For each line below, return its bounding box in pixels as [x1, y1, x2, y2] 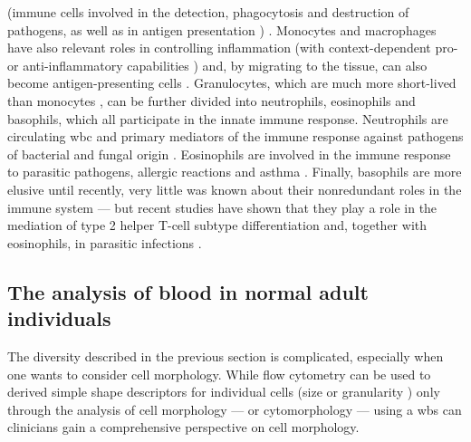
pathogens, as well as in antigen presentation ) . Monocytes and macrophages [7, 20, 437, 39]
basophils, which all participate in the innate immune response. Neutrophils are [7, 109, 448, 128]
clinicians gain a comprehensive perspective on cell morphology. [7, 418, 360, 437]
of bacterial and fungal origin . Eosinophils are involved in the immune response [7, 144, 451, 163]
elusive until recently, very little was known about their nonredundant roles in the [7, 179, 462, 198]
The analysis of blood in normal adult [7, 277, 369, 305]
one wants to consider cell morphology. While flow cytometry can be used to [7, 364, 431, 383]
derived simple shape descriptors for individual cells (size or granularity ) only [7, 382, 440, 401]
